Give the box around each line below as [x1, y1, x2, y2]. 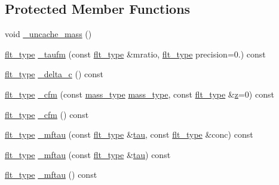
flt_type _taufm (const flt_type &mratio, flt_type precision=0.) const [5, 47, 266, 60]
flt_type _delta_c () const [5, 68, 103, 80]
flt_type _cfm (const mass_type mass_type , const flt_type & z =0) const [5, 87, 274, 100]
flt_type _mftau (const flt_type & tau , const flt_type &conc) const [5, 128, 253, 141]
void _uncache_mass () [5, 28, 92, 40]
